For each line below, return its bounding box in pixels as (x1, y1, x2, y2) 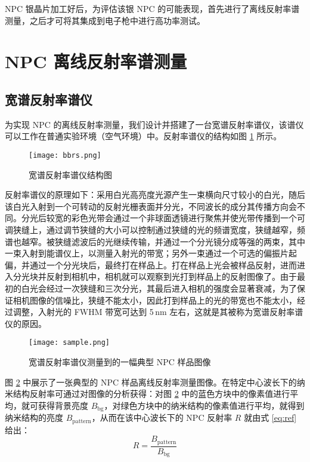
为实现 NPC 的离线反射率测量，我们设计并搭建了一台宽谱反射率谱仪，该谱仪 (5, 118, 304, 130)
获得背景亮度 (38, 399, 88, 411)
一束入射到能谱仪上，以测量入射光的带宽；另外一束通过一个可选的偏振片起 (5, 247, 297, 259)
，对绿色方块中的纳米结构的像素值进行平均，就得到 (104, 399, 305, 411)
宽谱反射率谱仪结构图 (29, 168, 112, 180)
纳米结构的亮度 (5, 411, 63, 424)
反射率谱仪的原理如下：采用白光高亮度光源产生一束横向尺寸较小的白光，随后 (5, 188, 305, 201)
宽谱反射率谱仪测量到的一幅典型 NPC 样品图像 (29, 355, 211, 368)
